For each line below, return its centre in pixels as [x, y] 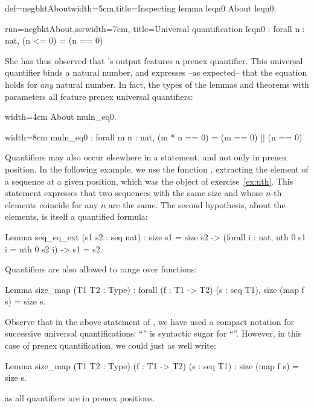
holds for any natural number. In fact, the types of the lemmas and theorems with [157, 84]
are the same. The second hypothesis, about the [197, 204]
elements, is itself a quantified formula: [76, 216]
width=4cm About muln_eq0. [61, 117]
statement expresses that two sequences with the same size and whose [134, 193]
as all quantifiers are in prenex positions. [80, 397]
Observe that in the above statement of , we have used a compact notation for [149, 321]
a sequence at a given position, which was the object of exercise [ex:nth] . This [149, 181]
